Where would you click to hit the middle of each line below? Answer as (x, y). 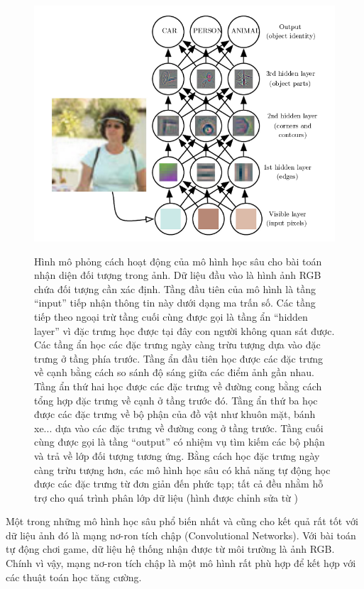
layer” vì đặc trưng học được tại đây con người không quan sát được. (184, 330)
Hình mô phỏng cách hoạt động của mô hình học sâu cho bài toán (178, 261)
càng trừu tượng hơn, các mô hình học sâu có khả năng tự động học (182, 469)
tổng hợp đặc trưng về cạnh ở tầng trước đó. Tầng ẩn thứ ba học (176, 400)
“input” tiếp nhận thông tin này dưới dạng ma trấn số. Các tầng (175, 303)
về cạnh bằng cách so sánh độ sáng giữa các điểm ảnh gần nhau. (174, 372)
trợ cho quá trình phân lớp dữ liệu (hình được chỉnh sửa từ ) (166, 497)
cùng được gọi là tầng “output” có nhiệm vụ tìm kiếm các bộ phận (180, 442)
